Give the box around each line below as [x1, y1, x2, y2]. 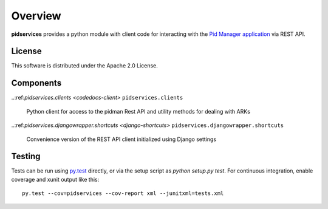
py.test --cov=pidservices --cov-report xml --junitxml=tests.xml [22, 190, 224, 197]
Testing [11, 151, 41, 162]
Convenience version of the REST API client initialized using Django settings [26, 135, 217, 143]
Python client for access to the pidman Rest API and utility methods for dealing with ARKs [26, 108, 250, 115]
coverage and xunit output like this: [11, 176, 100, 183]
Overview [11, 9, 61, 22]
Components [11, 78, 62, 88]
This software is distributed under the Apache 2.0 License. [11, 62, 158, 69]
